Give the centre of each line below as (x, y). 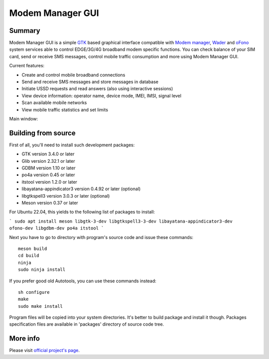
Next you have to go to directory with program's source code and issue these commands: (101, 237)
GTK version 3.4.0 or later (48, 154)
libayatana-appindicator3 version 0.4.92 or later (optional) (81, 189)
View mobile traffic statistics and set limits (65, 110)
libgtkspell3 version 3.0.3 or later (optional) (66, 196)
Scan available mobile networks (54, 103)
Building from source (42, 133)
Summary (25, 31)
